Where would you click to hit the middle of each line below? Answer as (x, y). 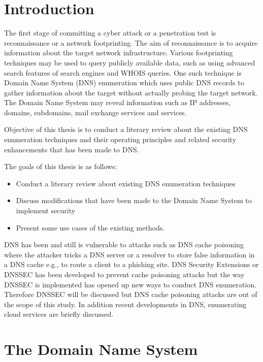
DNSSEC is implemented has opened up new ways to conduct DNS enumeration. (130, 284)
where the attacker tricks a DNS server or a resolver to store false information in (129, 254)
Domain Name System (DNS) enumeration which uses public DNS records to (124, 83)
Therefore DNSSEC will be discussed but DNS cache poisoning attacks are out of (131, 294)
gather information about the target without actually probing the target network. (131, 92)
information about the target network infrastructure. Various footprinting (119, 53)
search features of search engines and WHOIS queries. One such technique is (123, 72)
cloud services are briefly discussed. (59, 314)
